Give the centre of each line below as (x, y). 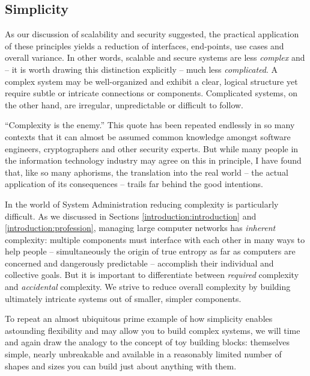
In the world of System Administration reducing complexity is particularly (142, 204)
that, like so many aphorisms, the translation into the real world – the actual (147, 172)
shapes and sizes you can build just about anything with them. (121, 365)
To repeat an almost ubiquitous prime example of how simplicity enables (139, 319)
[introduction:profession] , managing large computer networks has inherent (140, 228)
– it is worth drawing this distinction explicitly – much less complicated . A (141, 69)
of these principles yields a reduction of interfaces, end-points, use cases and (144, 45)
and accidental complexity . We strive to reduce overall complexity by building (148, 287)
